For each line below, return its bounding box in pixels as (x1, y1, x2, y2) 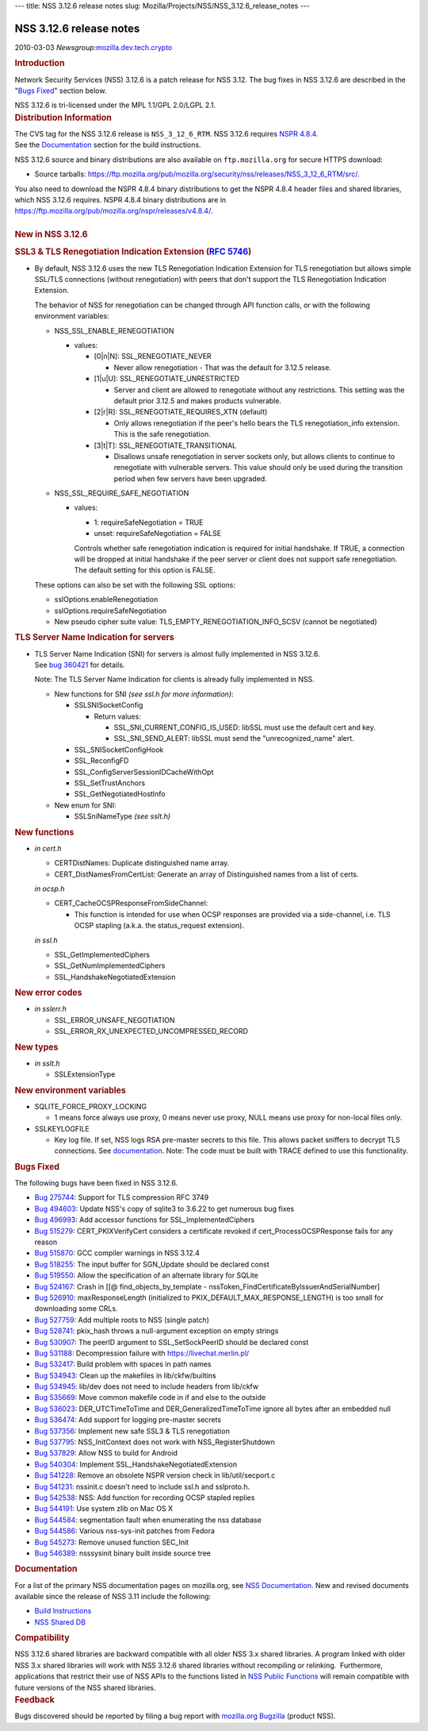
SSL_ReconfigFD (74, 756, 129, 765)
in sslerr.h (34, 1004, 67, 1014)
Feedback (14, 1694, 55, 1705)
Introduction (14, 58, 65, 69)
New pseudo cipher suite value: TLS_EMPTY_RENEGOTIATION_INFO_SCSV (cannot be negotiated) (54, 616, 378, 626)
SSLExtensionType (54, 1070, 116, 1079)
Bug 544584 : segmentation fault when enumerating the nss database (34, 1515, 262, 1525)
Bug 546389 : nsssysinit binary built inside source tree (34, 1548, 212, 1558)
